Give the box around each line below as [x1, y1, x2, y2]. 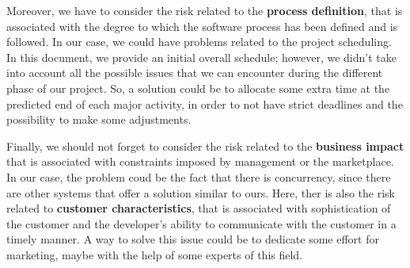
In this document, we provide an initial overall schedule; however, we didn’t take [6, 48, 397, 65]
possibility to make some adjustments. [6, 111, 192, 128]
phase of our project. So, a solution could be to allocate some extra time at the [6, 79, 390, 96]
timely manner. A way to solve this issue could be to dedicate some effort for [6, 231, 379, 247]
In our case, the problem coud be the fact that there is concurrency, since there [6, 168, 391, 185]
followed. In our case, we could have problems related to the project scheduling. [6, 33, 392, 50]
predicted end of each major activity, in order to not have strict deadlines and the [6, 95, 403, 112]
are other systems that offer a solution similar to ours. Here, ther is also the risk [6, 184, 395, 201]
